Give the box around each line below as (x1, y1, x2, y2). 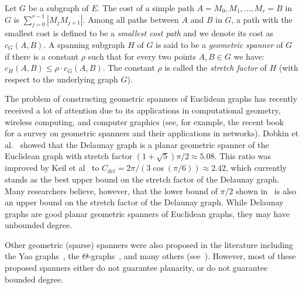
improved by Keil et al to (5, 161, 99, 174)
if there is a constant (5, 50, 79, 62)
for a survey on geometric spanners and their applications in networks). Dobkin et (5, 127, 299, 139)
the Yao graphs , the (5, 250, 80, 262)
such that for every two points (88, 50, 196, 62)
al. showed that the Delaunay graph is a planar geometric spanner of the (5, 138, 269, 150)
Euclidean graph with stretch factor (5, 150, 133, 162)
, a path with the (231, 13, 292, 25)
